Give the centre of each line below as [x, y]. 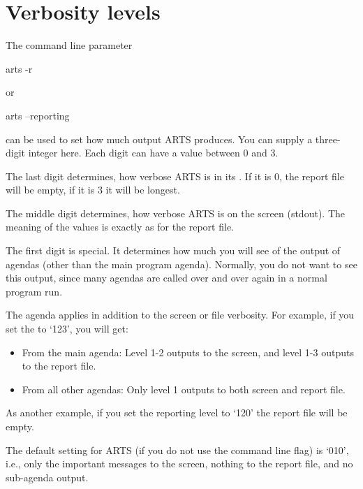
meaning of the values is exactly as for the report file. [120, 227]
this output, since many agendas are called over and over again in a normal [166, 278]
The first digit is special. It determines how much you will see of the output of [173, 250]
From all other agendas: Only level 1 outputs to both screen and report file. [184, 389]
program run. [34, 291]
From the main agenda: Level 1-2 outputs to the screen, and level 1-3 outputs [188, 352]
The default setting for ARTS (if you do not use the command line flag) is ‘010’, [177, 450]
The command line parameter [69, 45]
